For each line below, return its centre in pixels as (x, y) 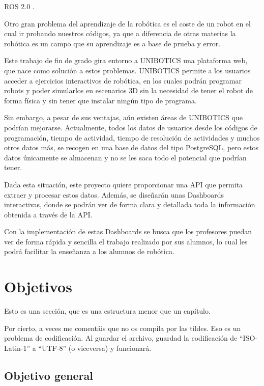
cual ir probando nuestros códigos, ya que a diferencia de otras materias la (120, 33)
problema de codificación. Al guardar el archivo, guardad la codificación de (121, 338)
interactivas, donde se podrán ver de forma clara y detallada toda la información (130, 204)
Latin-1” (17, 348)
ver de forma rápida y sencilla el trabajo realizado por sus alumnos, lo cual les (126, 241)
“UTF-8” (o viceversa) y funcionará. (95, 348)
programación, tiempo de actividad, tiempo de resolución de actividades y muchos (132, 137)
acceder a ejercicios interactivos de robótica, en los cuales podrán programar (123, 80)
